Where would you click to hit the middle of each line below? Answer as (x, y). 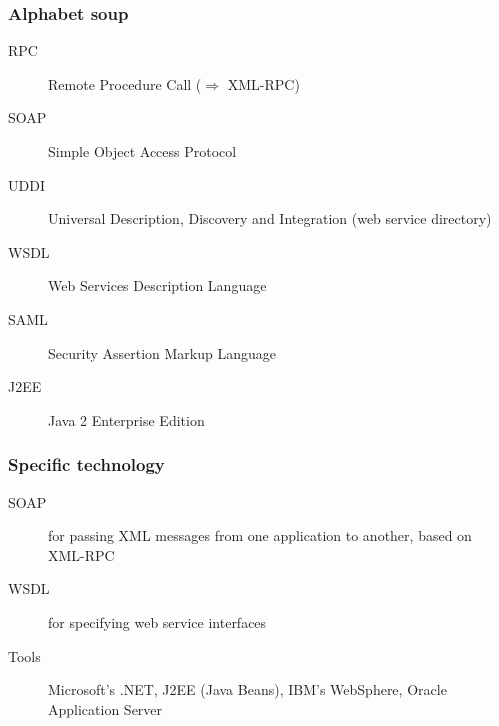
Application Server (105, 708)
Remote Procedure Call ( (125, 83)
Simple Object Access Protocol (142, 151)
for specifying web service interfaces (157, 621)
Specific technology (86, 464)
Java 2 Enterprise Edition (126, 419)
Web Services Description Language (157, 285)
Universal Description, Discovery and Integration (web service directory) (270, 218)
